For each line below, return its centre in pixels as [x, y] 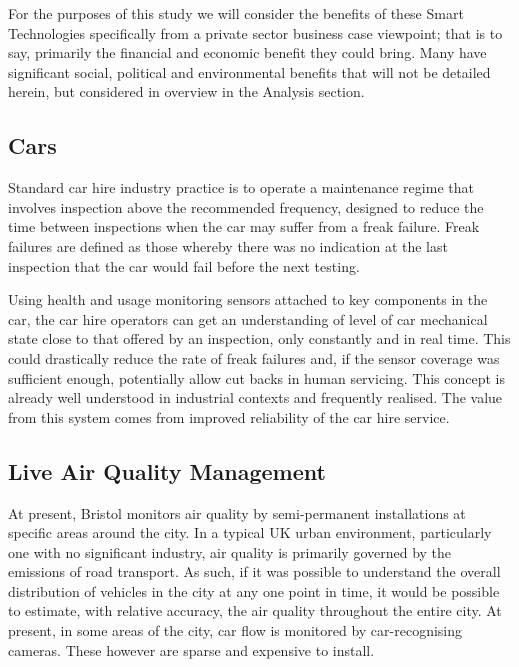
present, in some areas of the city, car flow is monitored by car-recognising [235, 630]
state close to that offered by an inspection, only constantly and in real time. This [259, 338]
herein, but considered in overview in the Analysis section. [186, 91]
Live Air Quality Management [167, 470]
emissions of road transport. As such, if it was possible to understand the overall [254, 571]
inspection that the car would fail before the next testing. [184, 265]
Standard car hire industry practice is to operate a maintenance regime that [241, 187]
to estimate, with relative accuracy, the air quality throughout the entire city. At [255, 610]
